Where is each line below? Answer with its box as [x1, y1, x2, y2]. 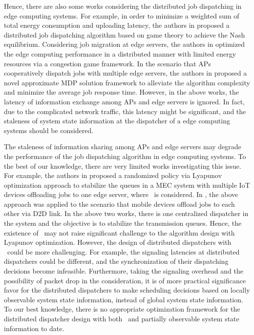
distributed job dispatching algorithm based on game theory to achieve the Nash [4, 29, 245, 39]
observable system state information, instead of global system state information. [4, 294, 243, 304]
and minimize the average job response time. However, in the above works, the [4, 87, 239, 97]
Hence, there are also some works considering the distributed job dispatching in [4, 1, 242, 11]
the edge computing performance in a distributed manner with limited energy [4, 48, 236, 59]
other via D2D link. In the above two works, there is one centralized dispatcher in [4, 208, 249, 218]
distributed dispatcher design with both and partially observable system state [4, 314, 239, 323]
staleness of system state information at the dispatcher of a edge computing [4, 116, 230, 126]
